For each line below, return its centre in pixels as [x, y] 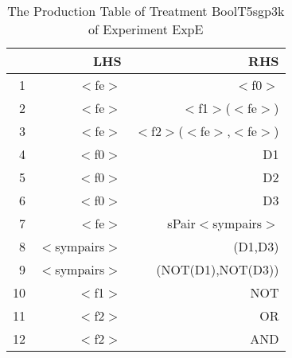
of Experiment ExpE [146, 29]
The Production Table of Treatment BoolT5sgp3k [146, 11]
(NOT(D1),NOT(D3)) [218, 269]
